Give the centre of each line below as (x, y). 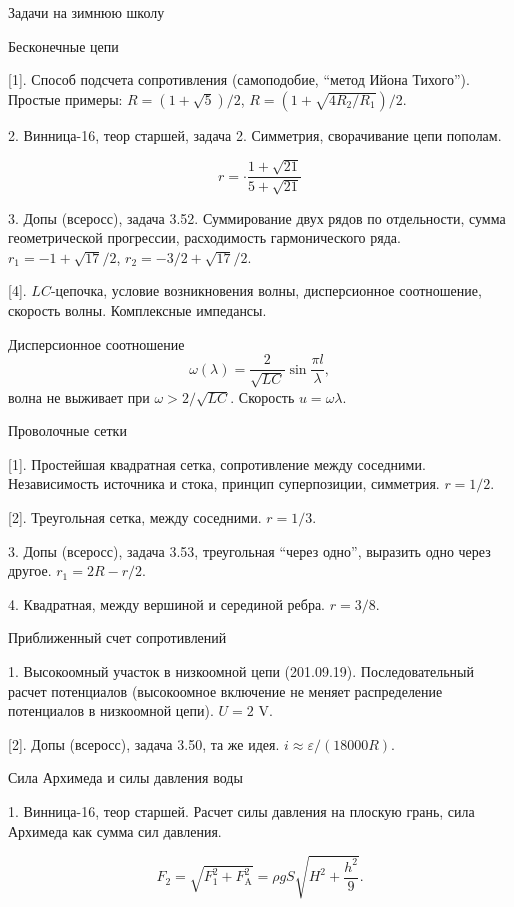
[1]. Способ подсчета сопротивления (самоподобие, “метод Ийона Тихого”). (239, 79)
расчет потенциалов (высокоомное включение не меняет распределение (225, 690)
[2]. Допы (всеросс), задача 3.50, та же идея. (144, 743)
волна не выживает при (79, 396)
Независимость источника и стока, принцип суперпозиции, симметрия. (224, 483)
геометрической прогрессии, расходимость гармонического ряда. (204, 237)
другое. (30, 570)
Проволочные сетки (67, 430)
